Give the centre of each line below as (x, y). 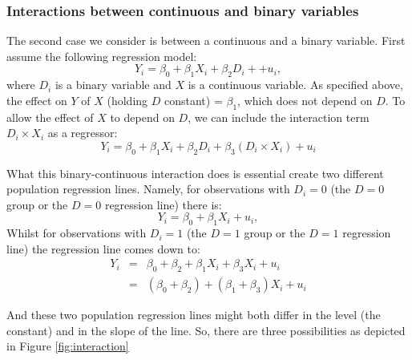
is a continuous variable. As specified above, (295, 85)
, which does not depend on (305, 100)
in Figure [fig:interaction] (68, 346)
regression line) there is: (163, 204)
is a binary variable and (113, 85)
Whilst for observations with (77, 233)
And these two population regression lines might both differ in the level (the (194, 315)
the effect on (37, 100)
